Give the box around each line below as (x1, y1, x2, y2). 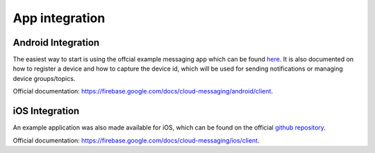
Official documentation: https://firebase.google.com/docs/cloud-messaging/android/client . (12, 87, 274, 96)
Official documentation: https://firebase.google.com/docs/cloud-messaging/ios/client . (12, 136, 260, 145)
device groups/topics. (12, 74, 76, 82)
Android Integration (12, 37, 100, 48)
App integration (12, 10, 106, 26)
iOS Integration (12, 105, 80, 117)
